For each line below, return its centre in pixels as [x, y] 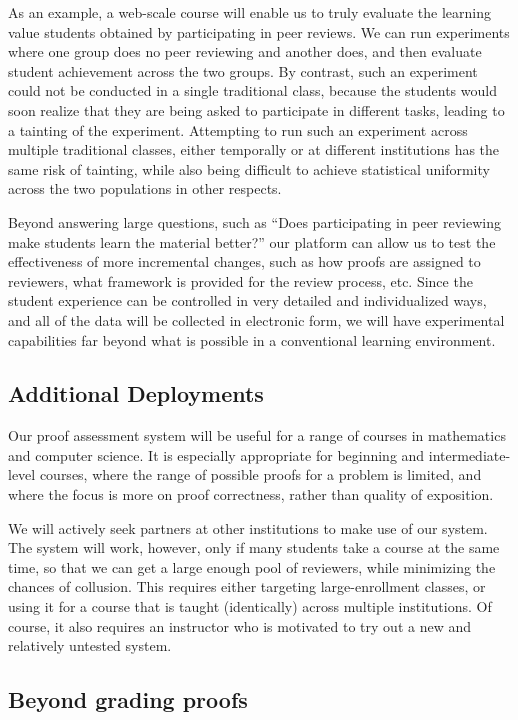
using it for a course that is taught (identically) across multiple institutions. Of [250, 606]
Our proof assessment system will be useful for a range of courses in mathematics [257, 435]
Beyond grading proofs [128, 699]
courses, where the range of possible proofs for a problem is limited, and [260, 474]
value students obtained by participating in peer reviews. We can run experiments [259, 31]
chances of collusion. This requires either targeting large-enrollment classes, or [247, 586]
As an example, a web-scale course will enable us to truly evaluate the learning [249, 12]
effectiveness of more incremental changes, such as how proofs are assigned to [244, 261]
